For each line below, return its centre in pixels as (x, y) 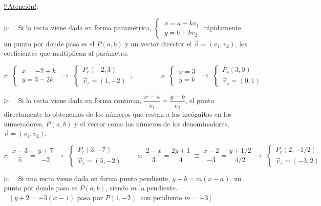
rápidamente (223, 27)
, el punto (199, 100)
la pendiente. (158, 188)
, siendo (117, 188)
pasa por (90, 197)
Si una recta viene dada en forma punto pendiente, (94, 178)
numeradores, (24, 123)
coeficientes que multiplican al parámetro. (66, 53)
